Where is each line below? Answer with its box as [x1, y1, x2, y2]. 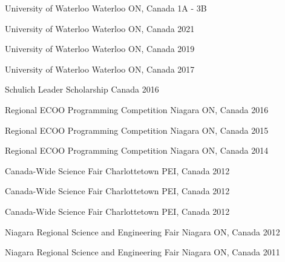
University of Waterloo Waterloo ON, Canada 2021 [5, 22, 195, 34]
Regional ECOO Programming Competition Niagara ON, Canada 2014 [5, 144, 269, 157]
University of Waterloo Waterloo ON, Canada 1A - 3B [5, 2, 207, 14]
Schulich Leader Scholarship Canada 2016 [5, 83, 159, 96]
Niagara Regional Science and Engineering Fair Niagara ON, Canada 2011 [5, 246, 280, 258]
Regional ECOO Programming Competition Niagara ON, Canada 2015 [5, 123, 269, 136]
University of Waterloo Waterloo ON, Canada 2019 [5, 42, 195, 55]
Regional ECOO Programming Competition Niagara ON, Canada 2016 [5, 103, 269, 116]
